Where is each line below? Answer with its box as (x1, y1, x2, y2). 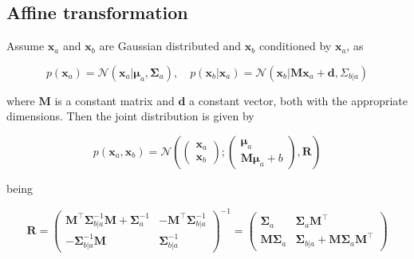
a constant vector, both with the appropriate (189, 92, 408, 108)
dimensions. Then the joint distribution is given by (6, 108, 254, 124)
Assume (6, 37, 45, 54)
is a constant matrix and (54, 92, 175, 108)
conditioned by (258, 37, 332, 54)
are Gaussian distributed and (99, 37, 242, 54)
